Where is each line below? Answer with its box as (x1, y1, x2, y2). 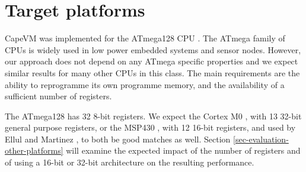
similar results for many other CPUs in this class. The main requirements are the (5, 66, 300, 79)
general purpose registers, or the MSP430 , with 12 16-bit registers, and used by (5, 121, 296, 134)
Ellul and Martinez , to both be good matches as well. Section (5, 132, 231, 145)
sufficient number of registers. (5, 90, 112, 102)
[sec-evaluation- (233, 132, 289, 145)
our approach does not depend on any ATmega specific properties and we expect (5, 55, 298, 67)
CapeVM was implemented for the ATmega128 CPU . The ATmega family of (5, 32, 285, 44)
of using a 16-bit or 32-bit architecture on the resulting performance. (5, 156, 254, 168)
